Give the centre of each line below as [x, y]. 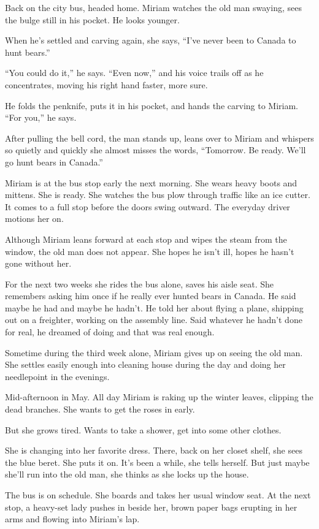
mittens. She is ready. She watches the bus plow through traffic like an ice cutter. [158, 195]
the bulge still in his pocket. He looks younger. [92, 19]
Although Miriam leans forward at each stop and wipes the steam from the [146, 239]
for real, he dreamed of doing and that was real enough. [110, 332]
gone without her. [38, 263]
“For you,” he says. [41, 117]
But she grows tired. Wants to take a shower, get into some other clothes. [143, 429]
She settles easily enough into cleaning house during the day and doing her [145, 364]
